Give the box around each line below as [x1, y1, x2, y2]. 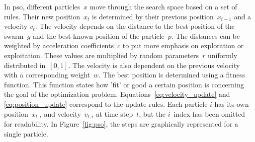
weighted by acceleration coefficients [4, 40, 114, 51]
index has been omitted [173, 108, 245, 119]
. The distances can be [171, 30, 240, 41]
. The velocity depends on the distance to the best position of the [35, 21, 235, 31]
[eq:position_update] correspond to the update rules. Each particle [4, 98, 208, 109]
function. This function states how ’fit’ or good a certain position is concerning [4, 79, 244, 89]
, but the [139, 108, 166, 119]
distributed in [4, 60, 46, 70]
